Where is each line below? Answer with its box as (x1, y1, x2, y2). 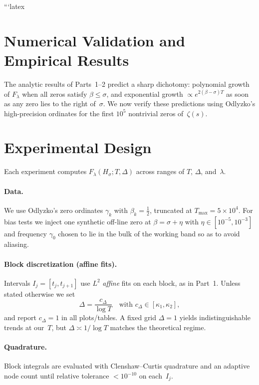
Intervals (4, 277, 30, 288)
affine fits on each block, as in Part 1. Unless (102, 277, 241, 288)
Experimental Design (4, 137, 152, 158)
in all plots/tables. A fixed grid (61, 312, 157, 323)
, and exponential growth (106, 88, 183, 99)
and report (4, 312, 37, 323)
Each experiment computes (4, 166, 87, 177)
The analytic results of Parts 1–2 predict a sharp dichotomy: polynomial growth (4, 78, 250, 89)
